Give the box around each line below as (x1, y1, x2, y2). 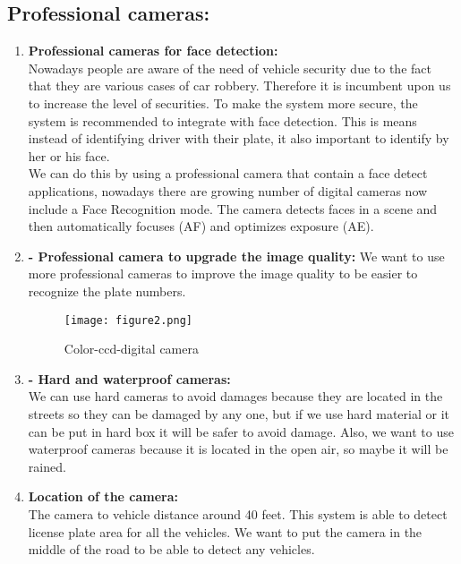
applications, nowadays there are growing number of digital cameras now (28, 181, 428, 200)
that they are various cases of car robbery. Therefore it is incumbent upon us (28, 76, 451, 95)
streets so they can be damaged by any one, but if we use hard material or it (28, 404, 449, 423)
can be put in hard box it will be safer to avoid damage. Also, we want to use (28, 422, 454, 440)
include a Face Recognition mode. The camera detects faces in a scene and (28, 199, 438, 218)
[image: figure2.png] (64, 313, 192, 327)
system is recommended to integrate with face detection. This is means (28, 111, 417, 130)
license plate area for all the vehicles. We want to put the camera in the (28, 522, 423, 541)
